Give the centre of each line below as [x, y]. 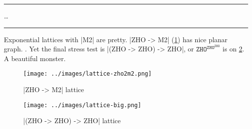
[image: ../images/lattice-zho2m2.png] [87, 74]
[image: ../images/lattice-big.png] [82, 105]
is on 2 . [233, 49]
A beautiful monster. [35, 58]
